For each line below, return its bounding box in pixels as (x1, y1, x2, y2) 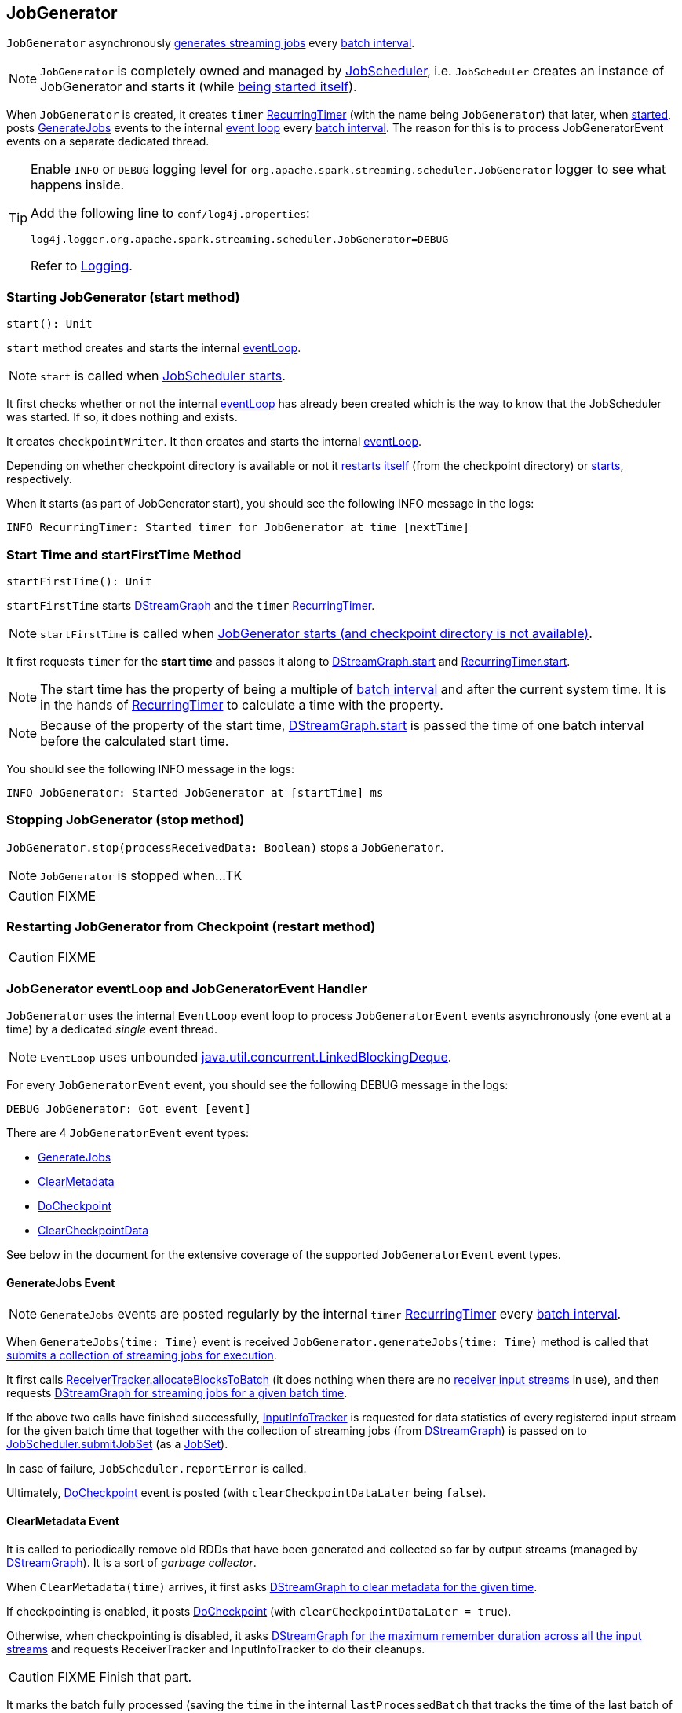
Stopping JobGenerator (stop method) (6, 812, 245, 828)
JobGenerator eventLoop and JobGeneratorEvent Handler (6, 980, 367, 996)
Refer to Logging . (31, 258, 133, 274)
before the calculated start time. (40, 732, 229, 749)
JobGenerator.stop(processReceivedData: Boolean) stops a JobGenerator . (6, 840, 444, 854)
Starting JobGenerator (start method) (6, 288, 240, 305)
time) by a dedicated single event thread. (6, 1022, 218, 1036)
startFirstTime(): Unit (6, 574, 152, 588)
